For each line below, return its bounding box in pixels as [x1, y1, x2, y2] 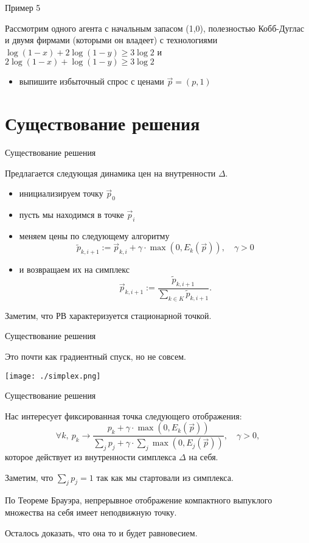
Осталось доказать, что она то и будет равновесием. [5, 526, 198, 539]
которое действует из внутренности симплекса [5, 450, 176, 463]
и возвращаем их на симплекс [19, 263, 130, 276]
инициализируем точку [19, 187, 103, 200]
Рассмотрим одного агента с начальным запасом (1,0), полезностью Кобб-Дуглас [5, 21, 305, 34]
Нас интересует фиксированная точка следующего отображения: [5, 409, 242, 422]
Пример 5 [5, 1, 41, 13]
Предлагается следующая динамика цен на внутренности [5, 166, 216, 179]
